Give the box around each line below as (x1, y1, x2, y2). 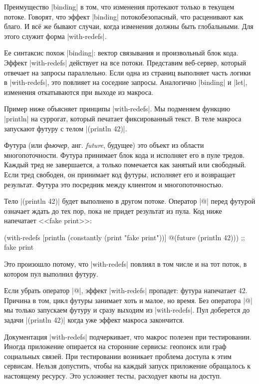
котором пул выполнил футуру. (4, 268, 98, 279)
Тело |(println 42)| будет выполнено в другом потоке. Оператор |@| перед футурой (4, 196, 256, 206)
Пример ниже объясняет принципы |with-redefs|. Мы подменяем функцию (4, 103, 230, 114)
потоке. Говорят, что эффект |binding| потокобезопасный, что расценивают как (4, 11, 244, 21)
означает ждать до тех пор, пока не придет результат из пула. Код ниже (4, 205, 222, 216)
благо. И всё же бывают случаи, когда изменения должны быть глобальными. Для (4, 21, 254, 31)
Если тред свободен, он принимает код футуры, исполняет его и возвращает (4, 169, 236, 179)
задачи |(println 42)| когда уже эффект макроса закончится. (4, 315, 185, 325)
